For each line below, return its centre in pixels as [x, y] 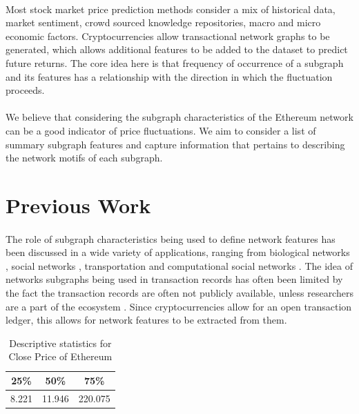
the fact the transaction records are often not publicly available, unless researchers [179, 293]
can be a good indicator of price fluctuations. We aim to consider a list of [161, 130]
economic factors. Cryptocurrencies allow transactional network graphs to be [168, 36]
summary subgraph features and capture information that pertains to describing [175, 144]
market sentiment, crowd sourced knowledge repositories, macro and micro [163, 22]
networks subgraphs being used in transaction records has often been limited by [174, 279]
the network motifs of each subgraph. [84, 158]
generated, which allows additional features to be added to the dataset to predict [177, 49]
